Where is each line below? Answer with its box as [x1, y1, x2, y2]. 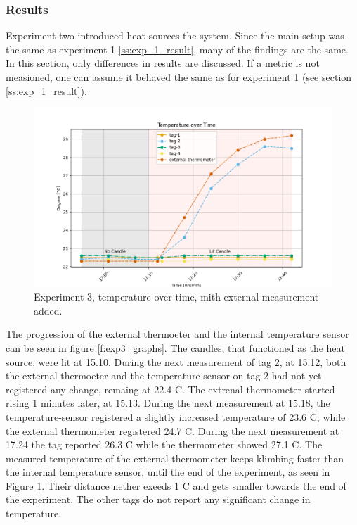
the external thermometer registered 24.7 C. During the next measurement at [6, 423, 339, 438]
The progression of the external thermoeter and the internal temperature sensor [6, 327, 349, 341]
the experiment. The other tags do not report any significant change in [6, 492, 311, 507]
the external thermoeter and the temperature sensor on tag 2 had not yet [6, 368, 322, 383]
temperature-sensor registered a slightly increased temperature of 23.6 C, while [6, 409, 346, 424]
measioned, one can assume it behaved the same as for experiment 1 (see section [6, 70, 352, 84]
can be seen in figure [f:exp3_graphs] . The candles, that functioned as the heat [6, 340, 346, 355]
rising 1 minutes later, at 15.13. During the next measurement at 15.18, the [6, 396, 330, 410]
